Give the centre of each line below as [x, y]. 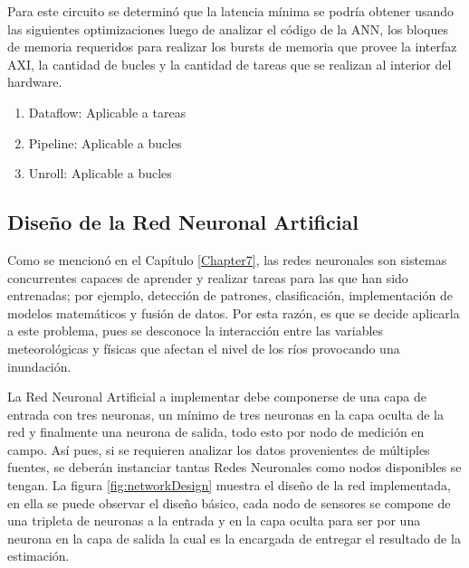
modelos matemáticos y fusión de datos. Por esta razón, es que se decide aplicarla [234, 312]
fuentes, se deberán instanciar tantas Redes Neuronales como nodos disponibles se [234, 467]
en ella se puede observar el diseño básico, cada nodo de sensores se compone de [229, 502]
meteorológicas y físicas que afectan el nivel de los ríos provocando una [204, 348]
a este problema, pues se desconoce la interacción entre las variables [196, 331]
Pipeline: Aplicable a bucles [105, 142]
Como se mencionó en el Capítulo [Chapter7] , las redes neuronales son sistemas [227, 259]
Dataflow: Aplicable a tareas [107, 112]
